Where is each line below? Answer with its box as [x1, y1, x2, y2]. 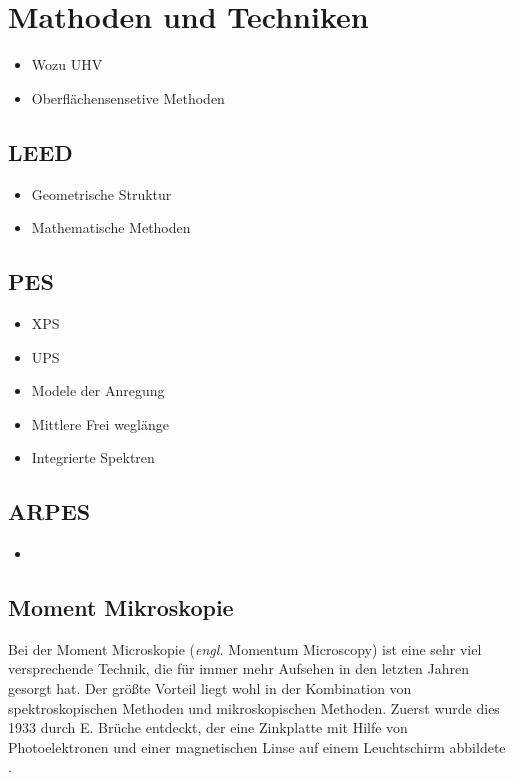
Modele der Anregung [31, 380, 165, 401]
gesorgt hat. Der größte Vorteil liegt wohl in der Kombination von [8, 678, 412, 699]
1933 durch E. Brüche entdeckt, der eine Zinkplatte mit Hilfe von [8, 717, 408, 738]
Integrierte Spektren [31, 447, 155, 468]
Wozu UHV [31, 54, 103, 75]
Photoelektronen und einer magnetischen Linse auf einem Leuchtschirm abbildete [8, 736, 506, 757]
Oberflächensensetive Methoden [31, 87, 225, 108]
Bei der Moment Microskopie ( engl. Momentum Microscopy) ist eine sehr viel [8, 638, 482, 659]
